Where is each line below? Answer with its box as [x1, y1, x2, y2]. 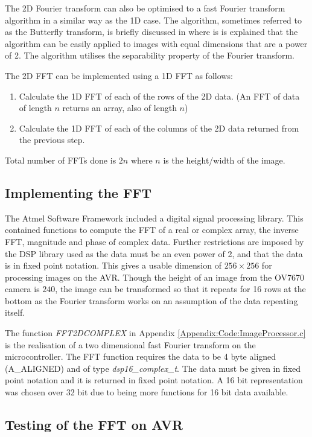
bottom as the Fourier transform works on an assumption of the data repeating [5, 294, 298, 307]
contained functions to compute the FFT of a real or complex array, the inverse [5, 223, 299, 236]
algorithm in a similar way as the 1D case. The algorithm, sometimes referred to [5, 13, 302, 26]
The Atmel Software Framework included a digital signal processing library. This [5, 211, 304, 224]
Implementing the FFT [5, 183, 152, 202]
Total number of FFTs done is [5, 153, 116, 166]
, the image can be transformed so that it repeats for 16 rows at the [55, 282, 306, 295]
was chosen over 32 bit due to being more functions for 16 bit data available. [5, 386, 288, 398]
